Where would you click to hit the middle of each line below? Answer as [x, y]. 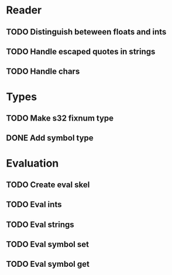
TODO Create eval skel [48, 185]
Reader [24, 10]
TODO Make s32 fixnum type [60, 118]
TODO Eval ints [34, 204]
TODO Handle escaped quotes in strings [81, 51]
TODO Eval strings [40, 224]
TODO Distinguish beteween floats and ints [86, 32]
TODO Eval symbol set [48, 244]
